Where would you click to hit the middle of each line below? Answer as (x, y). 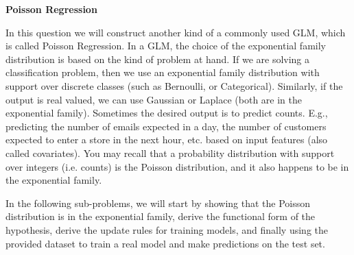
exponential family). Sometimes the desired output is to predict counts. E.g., (167, 113)
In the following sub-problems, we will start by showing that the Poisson (158, 203)
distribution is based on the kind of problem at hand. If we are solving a (158, 59)
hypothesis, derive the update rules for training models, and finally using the (167, 229)
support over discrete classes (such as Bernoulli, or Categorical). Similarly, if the (174, 85)
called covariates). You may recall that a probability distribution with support (170, 153)
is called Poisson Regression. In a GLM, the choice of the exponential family (166, 46)
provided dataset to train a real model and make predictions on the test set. (165, 243)
